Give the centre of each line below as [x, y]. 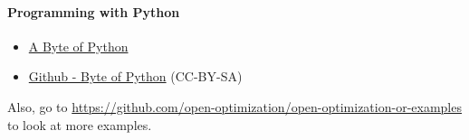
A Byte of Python [78, 46]
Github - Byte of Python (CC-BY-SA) [135, 76]
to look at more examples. [80, 124]
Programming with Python [94, 11]
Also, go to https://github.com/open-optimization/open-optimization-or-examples [234, 106]
